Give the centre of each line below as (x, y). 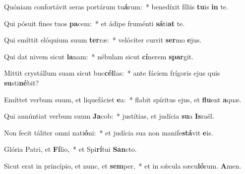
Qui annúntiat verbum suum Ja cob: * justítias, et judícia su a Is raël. (109, 116)
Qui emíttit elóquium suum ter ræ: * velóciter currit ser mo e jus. (103, 40)
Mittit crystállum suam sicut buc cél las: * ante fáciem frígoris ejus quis (112, 73)
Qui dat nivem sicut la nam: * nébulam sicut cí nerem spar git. (99, 56)
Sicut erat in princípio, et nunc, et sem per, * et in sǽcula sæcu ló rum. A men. (123, 165)
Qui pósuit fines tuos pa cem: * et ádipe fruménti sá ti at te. (94, 23)
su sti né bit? (22, 82)
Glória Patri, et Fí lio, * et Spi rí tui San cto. (70, 149)
